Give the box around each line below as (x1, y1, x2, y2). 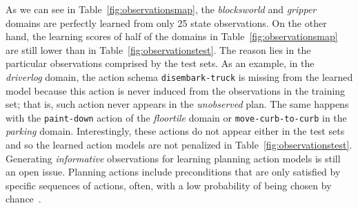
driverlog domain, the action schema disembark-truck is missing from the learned (6, 69, 353, 84)
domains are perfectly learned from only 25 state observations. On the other (6, 15, 327, 30)
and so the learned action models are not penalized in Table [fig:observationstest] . (6, 138, 352, 152)
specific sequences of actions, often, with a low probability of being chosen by (6, 178, 332, 192)
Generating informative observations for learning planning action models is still (6, 151, 341, 165)
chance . (6, 191, 41, 206)
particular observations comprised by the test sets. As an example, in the (6, 56, 315, 70)
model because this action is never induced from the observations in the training (6, 83, 346, 97)
